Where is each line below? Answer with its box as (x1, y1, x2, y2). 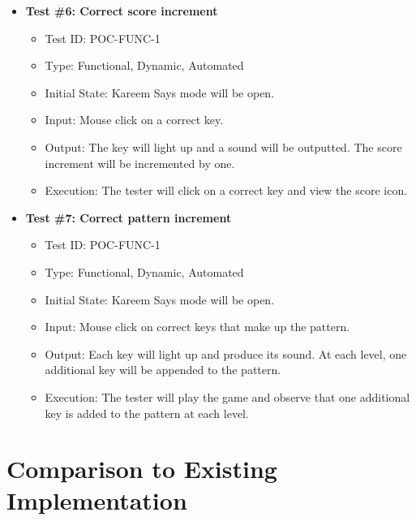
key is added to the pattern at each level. (45, 404, 249, 421)
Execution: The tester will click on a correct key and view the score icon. (45, 182, 408, 199)
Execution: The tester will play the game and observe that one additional (45, 388, 410, 405)
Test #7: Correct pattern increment (25, 209, 232, 226)
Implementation (6, 484, 187, 517)
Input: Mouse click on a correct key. (45, 111, 224, 128)
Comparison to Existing (6, 452, 277, 485)
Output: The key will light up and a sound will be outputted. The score (45, 138, 402, 155)
